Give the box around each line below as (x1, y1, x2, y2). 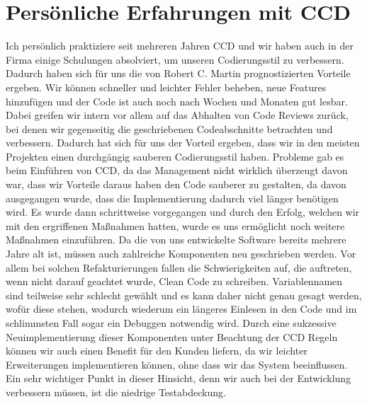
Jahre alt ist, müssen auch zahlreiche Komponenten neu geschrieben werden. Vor (6, 246, 356, 261)
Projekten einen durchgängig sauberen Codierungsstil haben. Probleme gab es (6, 149, 344, 163)
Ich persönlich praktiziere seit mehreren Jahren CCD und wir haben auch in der (6, 38, 354, 53)
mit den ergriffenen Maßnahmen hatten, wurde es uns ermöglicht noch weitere (6, 218, 345, 233)
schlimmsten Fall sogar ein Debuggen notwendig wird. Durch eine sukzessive (6, 316, 337, 330)
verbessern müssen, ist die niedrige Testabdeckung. (6, 384, 226, 399)
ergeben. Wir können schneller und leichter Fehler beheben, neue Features (6, 79, 327, 94)
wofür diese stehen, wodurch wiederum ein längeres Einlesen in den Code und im (6, 301, 357, 316)
